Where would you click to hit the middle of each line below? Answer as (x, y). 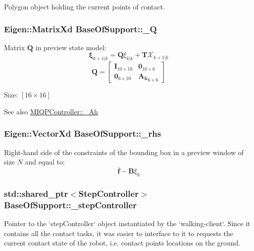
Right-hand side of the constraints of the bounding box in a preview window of (124, 152)
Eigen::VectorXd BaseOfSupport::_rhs (83, 133)
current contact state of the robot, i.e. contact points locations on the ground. (122, 243)
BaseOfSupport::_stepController (70, 205)
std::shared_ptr (36, 193)
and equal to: (45, 162)
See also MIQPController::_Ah (51, 111)
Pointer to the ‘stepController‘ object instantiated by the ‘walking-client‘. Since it (127, 223)
